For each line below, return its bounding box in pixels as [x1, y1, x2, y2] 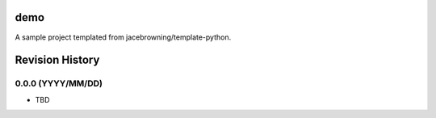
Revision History [15, 53, 100, 67]
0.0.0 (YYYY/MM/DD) [15, 78, 103, 89]
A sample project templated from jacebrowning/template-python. [15, 32, 232, 42]
